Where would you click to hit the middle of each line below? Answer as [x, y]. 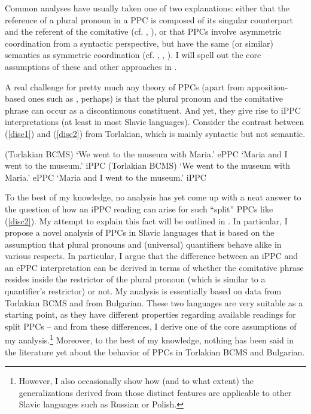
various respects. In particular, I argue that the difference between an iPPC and [152, 256]
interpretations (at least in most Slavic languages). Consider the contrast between [155, 122]
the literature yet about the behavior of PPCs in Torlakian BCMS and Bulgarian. [155, 351]
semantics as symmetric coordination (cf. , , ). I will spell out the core [133, 55]
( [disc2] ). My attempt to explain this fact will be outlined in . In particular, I [146, 220]
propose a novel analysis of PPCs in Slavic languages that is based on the [140, 232]
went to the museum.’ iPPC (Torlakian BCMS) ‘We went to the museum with [148, 165]
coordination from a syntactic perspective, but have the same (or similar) [139, 43]
